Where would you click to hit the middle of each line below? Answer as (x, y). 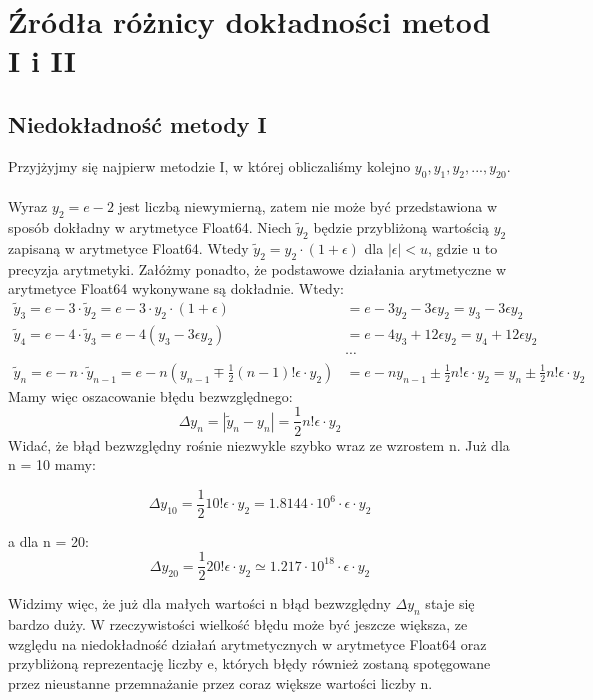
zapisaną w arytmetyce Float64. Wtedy (128, 247)
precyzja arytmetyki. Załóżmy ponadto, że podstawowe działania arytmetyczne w (257, 268)
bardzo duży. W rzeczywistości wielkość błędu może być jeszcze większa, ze (238, 624)
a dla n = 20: (48, 540)
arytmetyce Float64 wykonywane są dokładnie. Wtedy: (176, 288)
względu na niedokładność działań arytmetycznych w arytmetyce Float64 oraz (247, 643)
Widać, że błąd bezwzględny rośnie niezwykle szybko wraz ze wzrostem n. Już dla (259, 444)
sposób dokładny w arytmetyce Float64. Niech (150, 226)
